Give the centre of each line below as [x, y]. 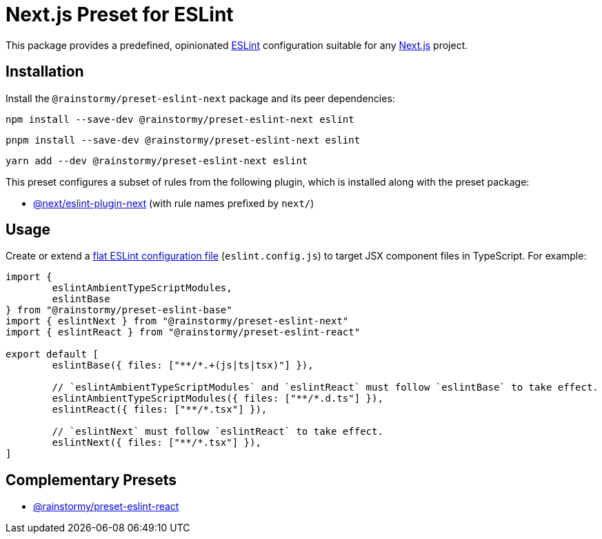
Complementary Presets [91, 480]
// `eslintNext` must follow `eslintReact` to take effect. [218, 432]
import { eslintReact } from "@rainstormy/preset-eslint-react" [183, 332]
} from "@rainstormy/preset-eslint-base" [119, 310]
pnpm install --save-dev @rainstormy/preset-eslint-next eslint [183, 140]
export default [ [52, 354]
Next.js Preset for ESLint [120, 14]
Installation [45, 72]
